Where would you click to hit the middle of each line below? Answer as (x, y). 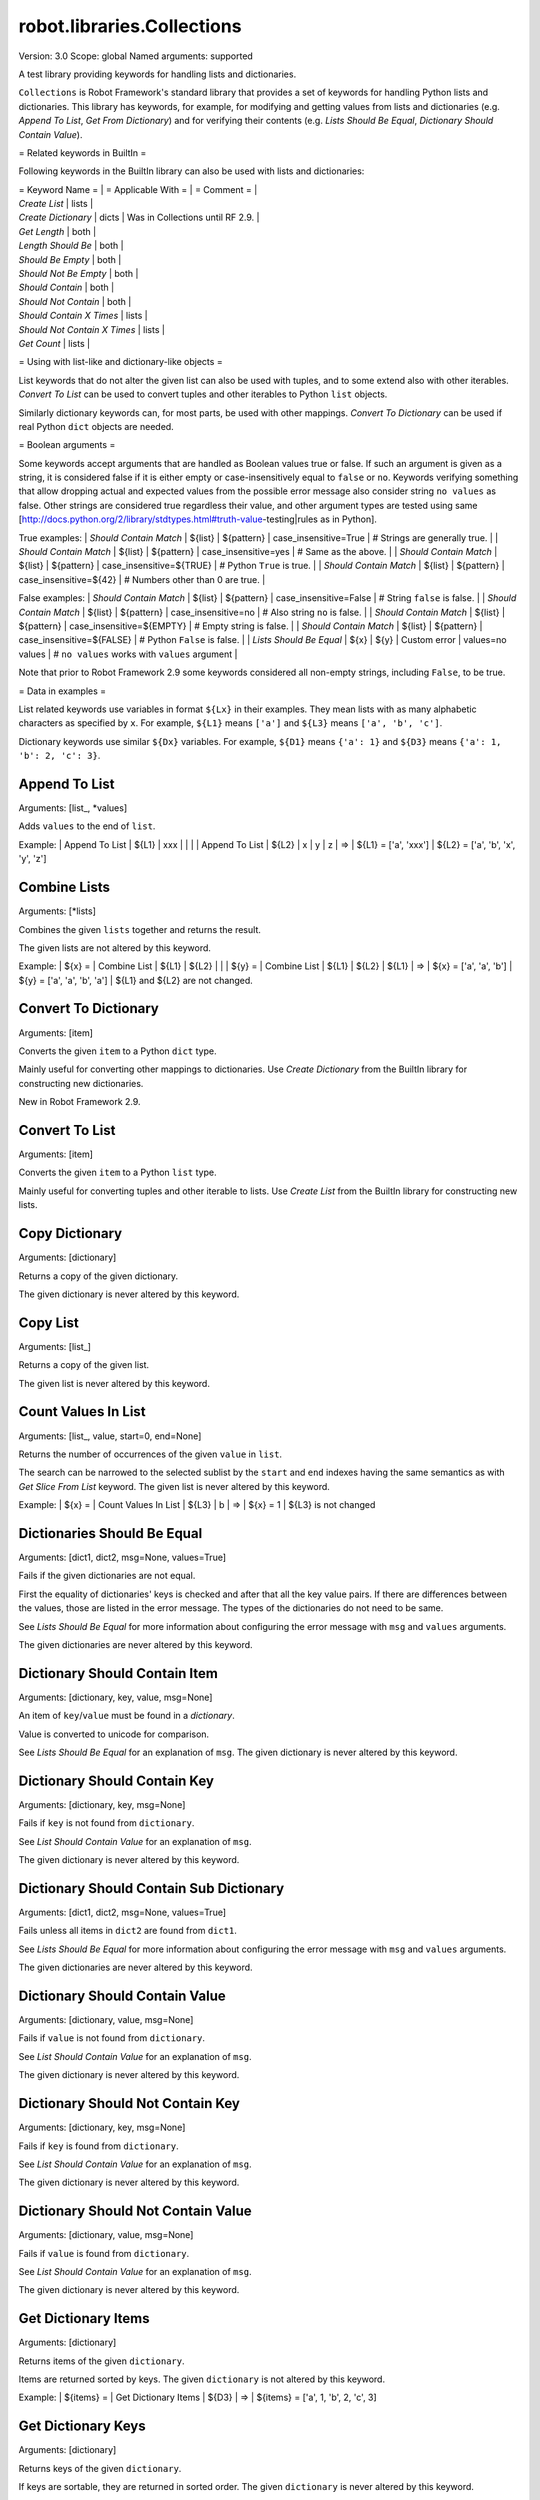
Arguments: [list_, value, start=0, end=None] (110, 1436)
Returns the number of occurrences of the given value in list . (150, 1454)
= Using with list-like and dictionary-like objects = (121, 362)
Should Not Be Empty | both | (78, 274)
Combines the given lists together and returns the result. (140, 929)
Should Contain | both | (66, 287)
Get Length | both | (57, 231)
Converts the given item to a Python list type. (117, 1172)
